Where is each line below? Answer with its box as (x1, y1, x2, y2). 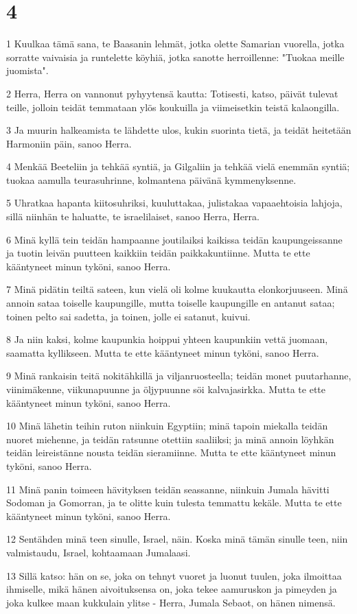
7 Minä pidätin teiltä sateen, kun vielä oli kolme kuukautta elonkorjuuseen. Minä (6, 282, 348, 296)
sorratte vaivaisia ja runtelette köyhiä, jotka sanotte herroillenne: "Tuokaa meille (6, 49, 345, 64)
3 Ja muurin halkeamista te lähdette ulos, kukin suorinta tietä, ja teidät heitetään (6, 123, 352, 137)
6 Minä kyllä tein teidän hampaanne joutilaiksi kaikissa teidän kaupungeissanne (6, 232, 343, 246)
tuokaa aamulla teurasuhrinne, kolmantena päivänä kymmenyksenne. (6, 172, 297, 187)
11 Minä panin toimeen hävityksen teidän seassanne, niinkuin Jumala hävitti (6, 482, 330, 496)
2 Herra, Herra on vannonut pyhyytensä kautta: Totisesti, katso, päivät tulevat (6, 86, 338, 100)
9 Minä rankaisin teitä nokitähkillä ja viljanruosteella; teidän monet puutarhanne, (6, 368, 352, 383)
